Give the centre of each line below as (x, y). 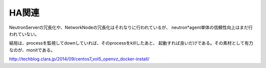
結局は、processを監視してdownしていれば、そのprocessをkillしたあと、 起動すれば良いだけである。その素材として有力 (131, 43)
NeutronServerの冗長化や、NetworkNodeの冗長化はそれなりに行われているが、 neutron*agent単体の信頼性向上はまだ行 (131, 27)
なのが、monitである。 (32, 50)
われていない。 (24, 34)
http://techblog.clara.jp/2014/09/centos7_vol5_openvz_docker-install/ (79, 59)
